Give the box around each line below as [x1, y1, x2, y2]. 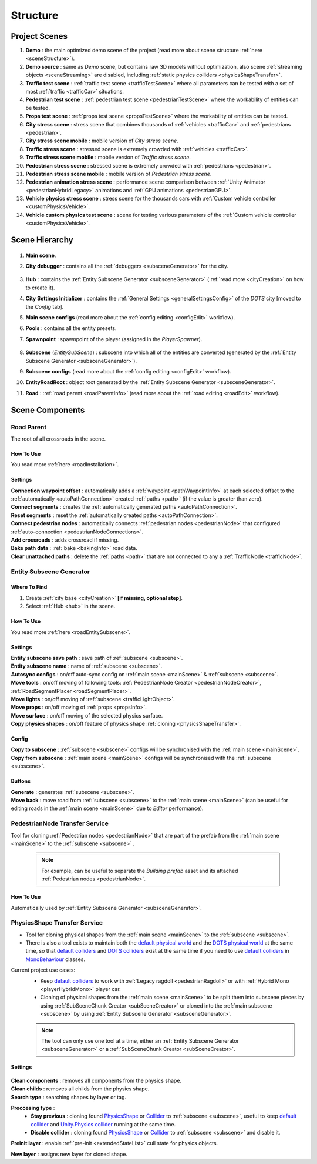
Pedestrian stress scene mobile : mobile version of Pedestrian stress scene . [25, 170, 212, 177]
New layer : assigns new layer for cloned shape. [11, 1150, 128, 1158]
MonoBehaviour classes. [25, 956, 85, 963]
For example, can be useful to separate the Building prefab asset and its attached [41, 867, 238, 874]
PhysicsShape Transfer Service [11, 919, 103, 927]
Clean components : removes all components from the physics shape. [11, 1077, 182, 1084]
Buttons [11, 778, 31, 785]
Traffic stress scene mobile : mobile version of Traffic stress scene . [25, 154, 191, 161]
